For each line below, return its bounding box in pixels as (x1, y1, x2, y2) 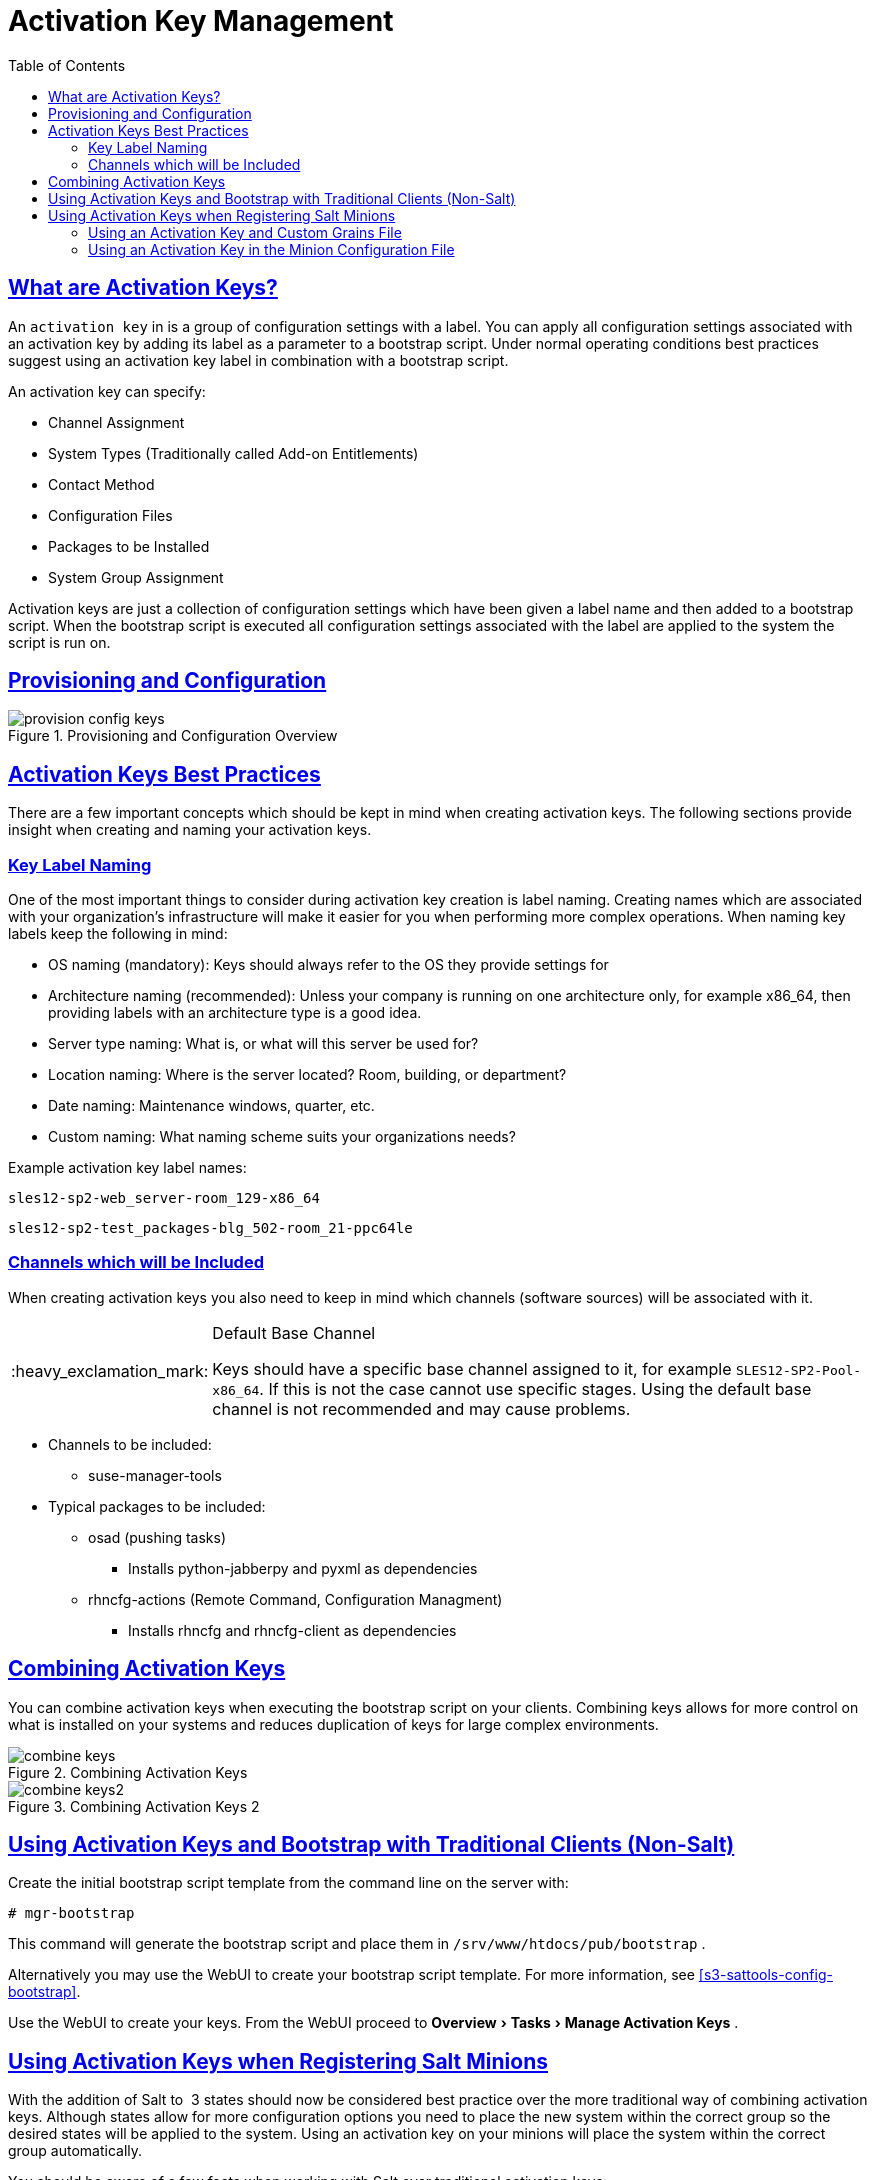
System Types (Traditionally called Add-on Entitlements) (48, 444, 419, 462)
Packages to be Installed (48, 537, 210, 555)
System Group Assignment (48, 568, 224, 586)
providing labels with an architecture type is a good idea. (48, 1004, 422, 1022)
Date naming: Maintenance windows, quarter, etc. (48, 1097, 375, 1115)
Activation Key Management (8, 4, 394, 38)
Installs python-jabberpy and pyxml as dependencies (128, 1559, 478, 1577)
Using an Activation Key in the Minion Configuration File (88, 240, 455, 258)
